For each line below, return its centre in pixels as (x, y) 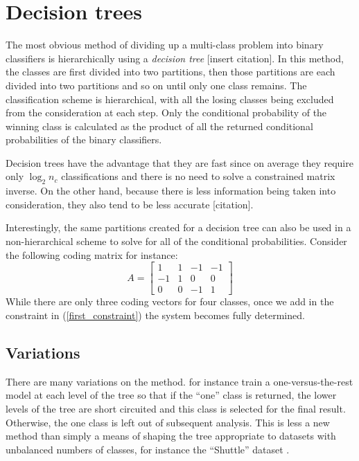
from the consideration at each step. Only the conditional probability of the (166, 112)
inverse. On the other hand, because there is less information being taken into (171, 191)
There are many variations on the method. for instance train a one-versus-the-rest (179, 381)
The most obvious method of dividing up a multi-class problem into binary (165, 45)
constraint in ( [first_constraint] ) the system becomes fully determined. (155, 315)
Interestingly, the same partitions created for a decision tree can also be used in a (178, 227)
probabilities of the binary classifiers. (84, 139)
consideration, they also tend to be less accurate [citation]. (130, 204)
